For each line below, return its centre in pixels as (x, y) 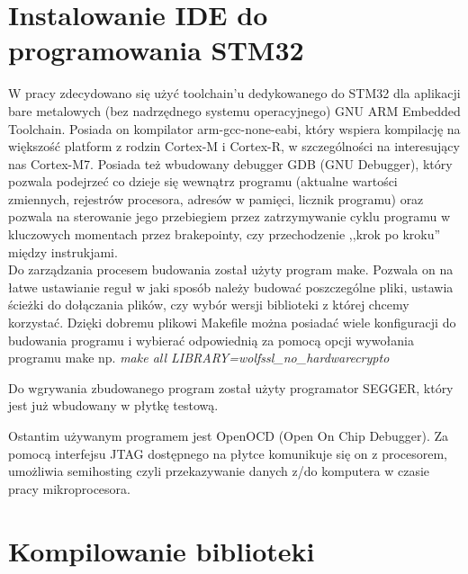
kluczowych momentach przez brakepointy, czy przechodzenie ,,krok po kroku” (225, 234)
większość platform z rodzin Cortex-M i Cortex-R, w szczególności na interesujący (234, 146)
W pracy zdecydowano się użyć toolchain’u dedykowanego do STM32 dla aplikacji (234, 93)
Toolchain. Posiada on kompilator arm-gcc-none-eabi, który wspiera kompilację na (234, 128)
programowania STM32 (156, 50)
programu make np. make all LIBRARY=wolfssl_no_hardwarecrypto (199, 358)
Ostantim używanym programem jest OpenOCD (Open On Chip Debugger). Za (229, 435)
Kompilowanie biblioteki (162, 550)
